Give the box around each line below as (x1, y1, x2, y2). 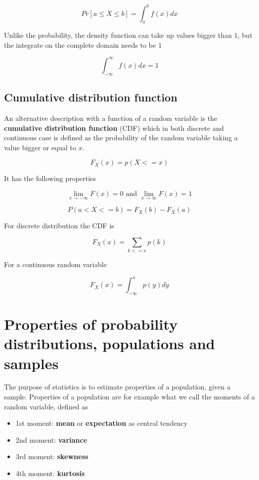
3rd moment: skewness (15, 451, 89, 462)
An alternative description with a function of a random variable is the (4, 112, 218, 123)
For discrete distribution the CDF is (4, 220, 115, 231)
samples (4, 353, 59, 373)
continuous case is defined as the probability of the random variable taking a (4, 132, 238, 143)
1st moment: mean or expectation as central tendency (15, 418, 188, 428)
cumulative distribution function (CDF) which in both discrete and (4, 122, 224, 133)
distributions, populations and (4, 333, 215, 354)
